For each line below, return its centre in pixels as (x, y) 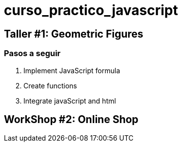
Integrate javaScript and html (70, 101)
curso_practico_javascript (91, 10)
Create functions (50, 85)
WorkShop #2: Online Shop (71, 119)
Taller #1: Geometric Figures (74, 34)
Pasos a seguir (32, 53)
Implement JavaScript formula (72, 70)
